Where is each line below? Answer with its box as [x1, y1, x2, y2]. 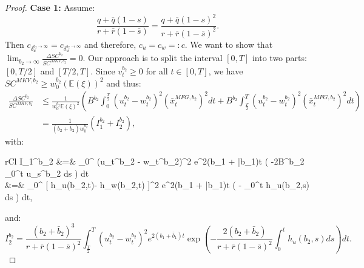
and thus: [106, 76, 141, 89]
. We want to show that [184, 38, 273, 50]
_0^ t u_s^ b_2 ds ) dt [5, 166, 89, 179]
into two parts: [252, 51, 307, 64]
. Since [90, 64, 115, 77]
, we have [208, 64, 243, 77]
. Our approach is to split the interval [83, 51, 223, 64]
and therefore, [84, 38, 136, 50]
